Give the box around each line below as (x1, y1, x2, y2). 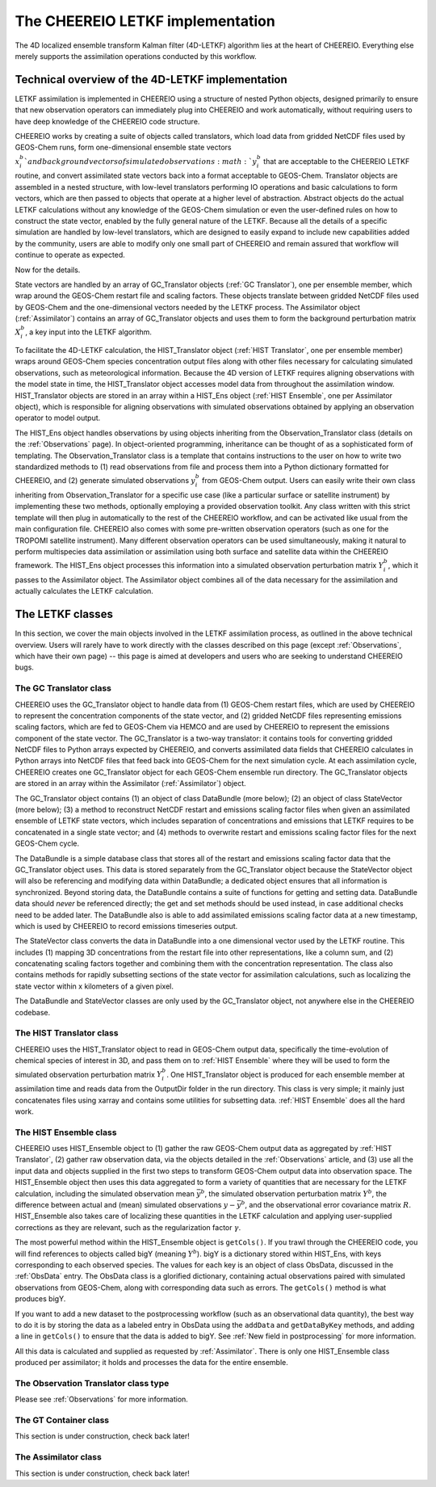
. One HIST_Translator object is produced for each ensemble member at (166, 1069, 405, 1079)
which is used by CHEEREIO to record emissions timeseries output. (15, 921, 238, 930)
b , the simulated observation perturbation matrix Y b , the (200, 1188, 388, 1199)
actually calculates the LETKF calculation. (15, 586, 153, 596)
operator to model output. (15, 413, 101, 423)
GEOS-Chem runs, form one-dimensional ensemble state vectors (15, 142, 232, 153)
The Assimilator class (15, 1451, 103, 1463)
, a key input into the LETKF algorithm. (25, 327, 153, 337)
